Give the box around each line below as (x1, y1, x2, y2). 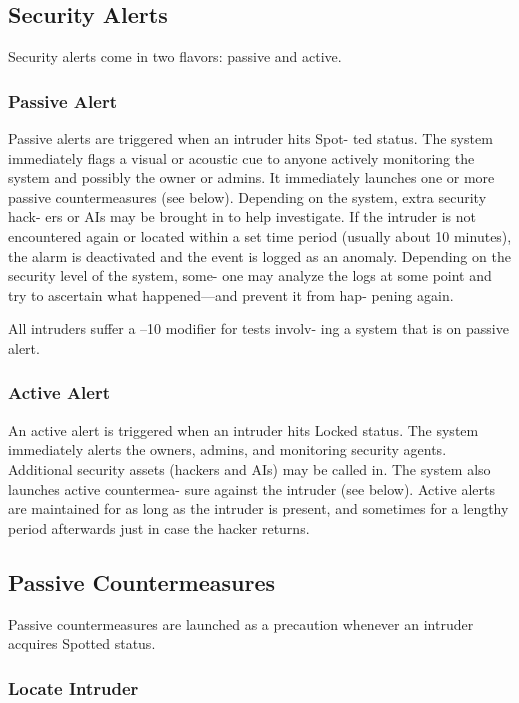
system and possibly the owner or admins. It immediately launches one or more (8, 167, 495, 188)
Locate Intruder (8, 675, 139, 700)
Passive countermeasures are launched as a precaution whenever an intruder (8, 613, 474, 634)
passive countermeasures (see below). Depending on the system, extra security (8, 186, 487, 207)
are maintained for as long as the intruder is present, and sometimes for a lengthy (8, 498, 509, 519)
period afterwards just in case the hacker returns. (8, 517, 310, 538)
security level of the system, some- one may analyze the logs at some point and (8, 265, 492, 286)
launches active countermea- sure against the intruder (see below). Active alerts (8, 478, 496, 499)
